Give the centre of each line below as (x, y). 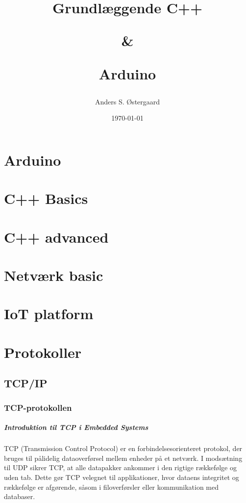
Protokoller (43, 352)
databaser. (20, 496)
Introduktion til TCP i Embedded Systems (76, 427)
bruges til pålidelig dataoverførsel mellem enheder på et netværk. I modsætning (123, 458)
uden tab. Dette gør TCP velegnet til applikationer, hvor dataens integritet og (122, 477)
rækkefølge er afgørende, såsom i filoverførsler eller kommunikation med (111, 487)
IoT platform (49, 314)
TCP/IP (26, 383)
